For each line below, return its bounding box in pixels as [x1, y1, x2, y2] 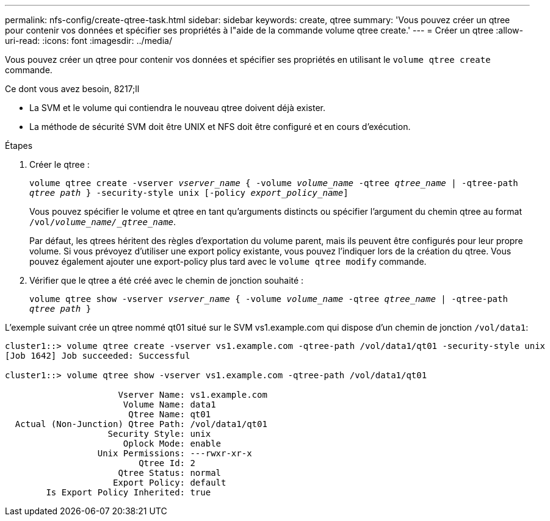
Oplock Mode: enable [123, 439, 222, 448]
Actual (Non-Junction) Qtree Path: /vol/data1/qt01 [15, 419, 267, 429]
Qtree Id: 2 [139, 458, 195, 468]
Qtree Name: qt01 [128, 409, 211, 419]
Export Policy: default [113, 478, 226, 487]
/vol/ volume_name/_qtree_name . [29, 217, 176, 227]
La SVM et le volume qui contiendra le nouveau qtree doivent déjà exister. [29, 102, 326, 113]
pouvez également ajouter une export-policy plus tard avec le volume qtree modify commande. [29, 256, 427, 267]
